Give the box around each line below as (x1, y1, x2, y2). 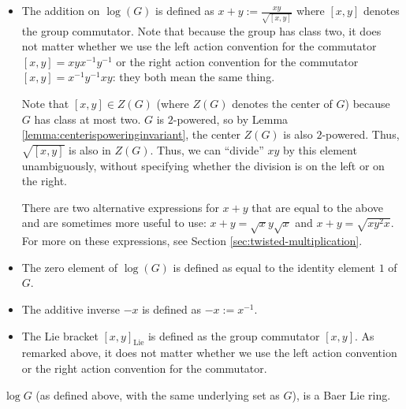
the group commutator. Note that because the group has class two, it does (21, 22, 382, 39)
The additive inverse (21, 300, 120, 317)
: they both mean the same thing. (112, 69, 275, 85)
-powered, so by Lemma (173, 110, 289, 127)
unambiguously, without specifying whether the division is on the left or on (21, 157, 385, 173)
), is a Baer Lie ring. (292, 386, 391, 403)
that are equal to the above (251, 199, 384, 215)
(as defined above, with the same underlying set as (35, 386, 280, 403)
